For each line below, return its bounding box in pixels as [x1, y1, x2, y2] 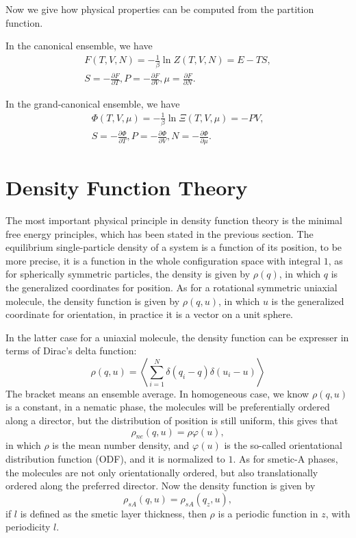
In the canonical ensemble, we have [5, 38, 153, 53]
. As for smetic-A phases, [233, 452, 338, 466]
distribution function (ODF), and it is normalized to [5, 452, 225, 466]
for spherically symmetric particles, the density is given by [5, 267, 251, 281]
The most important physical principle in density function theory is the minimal [5, 212, 343, 227]
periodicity [5, 519, 51, 534]
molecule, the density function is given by [5, 293, 180, 308]
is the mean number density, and [52, 438, 190, 452]
